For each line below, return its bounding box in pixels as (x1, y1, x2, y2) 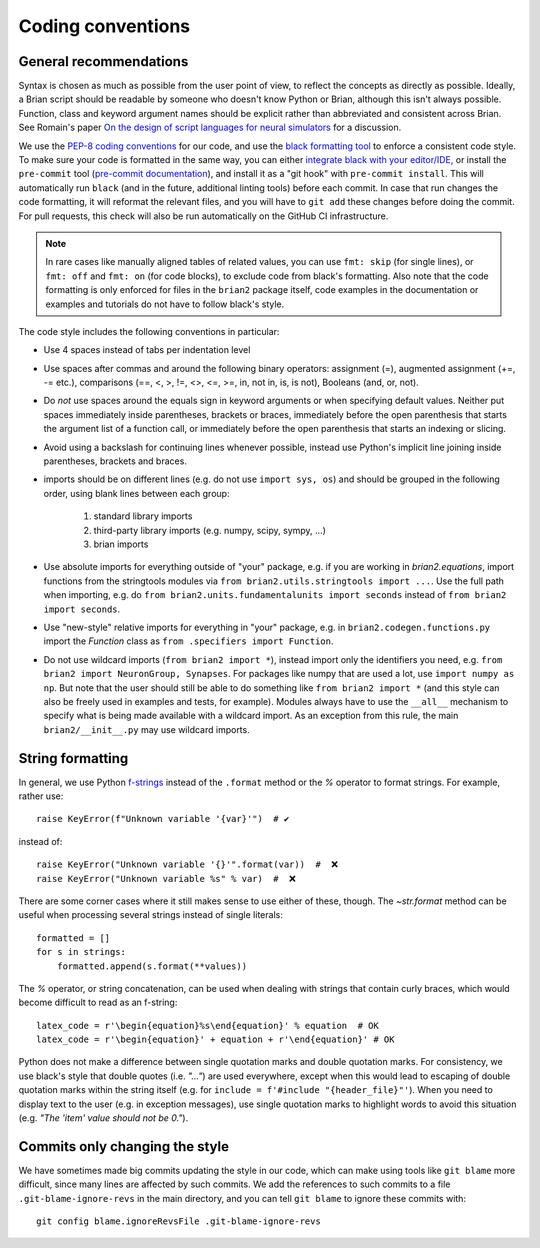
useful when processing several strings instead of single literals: (18, 909, 284, 921)
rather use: (18, 790, 64, 802)
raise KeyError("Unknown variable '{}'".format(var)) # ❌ (36, 859, 339, 870)
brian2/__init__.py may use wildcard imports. (43, 723, 250, 735)
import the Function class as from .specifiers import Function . (43, 635, 334, 647)
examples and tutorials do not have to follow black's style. (45, 298, 285, 310)
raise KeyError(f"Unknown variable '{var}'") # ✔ (36, 813, 290, 825)
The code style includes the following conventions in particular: (18, 325, 280, 337)
